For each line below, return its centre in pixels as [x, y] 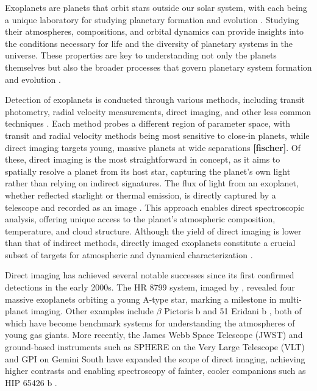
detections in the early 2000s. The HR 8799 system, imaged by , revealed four [150, 287]
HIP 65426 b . [31, 382]
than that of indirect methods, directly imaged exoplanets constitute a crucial [150, 243]
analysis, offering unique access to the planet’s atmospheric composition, [140, 219]
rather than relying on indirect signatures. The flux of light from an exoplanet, [152, 183]
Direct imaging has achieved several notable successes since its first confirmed [150, 275]
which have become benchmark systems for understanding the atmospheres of [150, 322]
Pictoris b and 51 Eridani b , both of [233, 311]
